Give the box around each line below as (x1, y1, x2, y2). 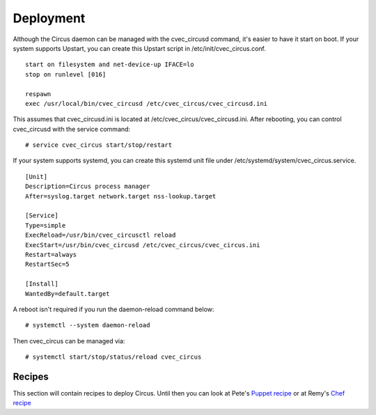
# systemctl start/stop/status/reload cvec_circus (25, 353, 202, 361)
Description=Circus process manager (25, 182, 150, 191)
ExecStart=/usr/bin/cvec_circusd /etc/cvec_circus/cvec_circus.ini (25, 241, 260, 249)
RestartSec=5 (25, 260, 70, 268)
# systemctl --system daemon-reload (25, 321, 150, 329)
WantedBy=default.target (25, 290, 110, 297)
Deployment (13, 10, 86, 26)
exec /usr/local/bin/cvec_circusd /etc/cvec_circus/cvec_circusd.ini (25, 100, 268, 107)
